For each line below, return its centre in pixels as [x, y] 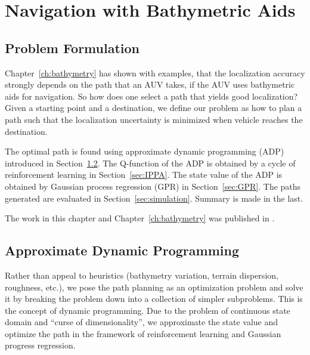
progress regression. [40, 345]
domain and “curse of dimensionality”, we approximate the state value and [142, 322]
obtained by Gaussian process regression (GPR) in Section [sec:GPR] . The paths [153, 186]
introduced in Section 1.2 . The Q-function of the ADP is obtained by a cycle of [150, 163]
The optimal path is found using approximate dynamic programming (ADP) [145, 151]
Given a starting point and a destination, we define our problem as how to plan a [154, 108]
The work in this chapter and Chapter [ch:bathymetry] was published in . [140, 218]
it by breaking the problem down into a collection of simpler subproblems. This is [154, 299]
